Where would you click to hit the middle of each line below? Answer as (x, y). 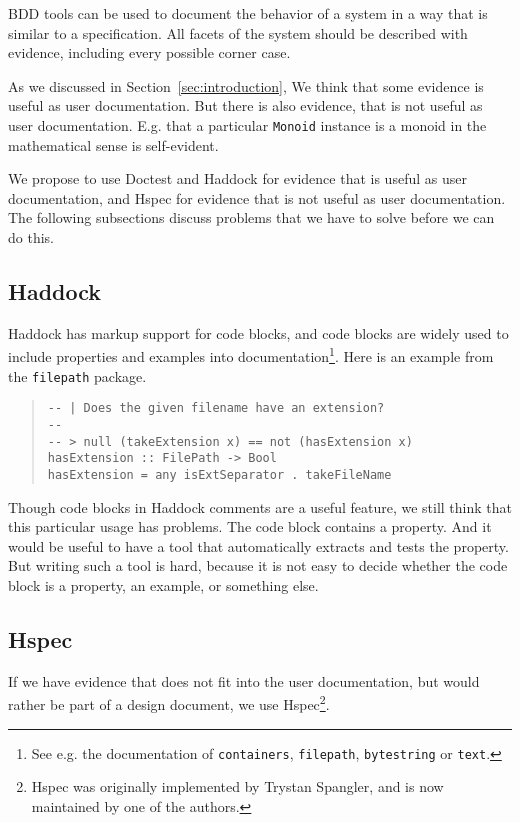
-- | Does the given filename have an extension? (216, 408)
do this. (31, 237)
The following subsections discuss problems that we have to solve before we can (251, 217)
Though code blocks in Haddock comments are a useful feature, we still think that (260, 506)
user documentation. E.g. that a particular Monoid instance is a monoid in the (247, 124)
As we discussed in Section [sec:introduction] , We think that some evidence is (246, 85)
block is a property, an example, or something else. (163, 584)
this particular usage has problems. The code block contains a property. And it (250, 526)
